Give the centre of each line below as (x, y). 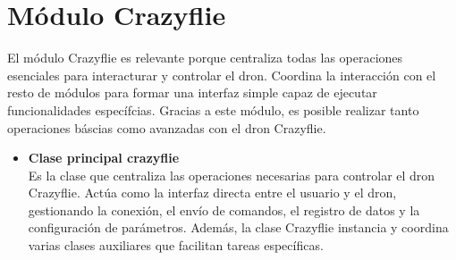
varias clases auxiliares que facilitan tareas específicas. (176, 245)
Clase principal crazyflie (104, 158)
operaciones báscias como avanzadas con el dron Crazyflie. (167, 127)
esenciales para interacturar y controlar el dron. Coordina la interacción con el (222, 75)
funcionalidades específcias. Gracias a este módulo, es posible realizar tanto (213, 109)
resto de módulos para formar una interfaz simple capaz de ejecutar (192, 92)
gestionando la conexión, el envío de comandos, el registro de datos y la (224, 210)
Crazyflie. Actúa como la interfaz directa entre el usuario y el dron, (212, 193)
